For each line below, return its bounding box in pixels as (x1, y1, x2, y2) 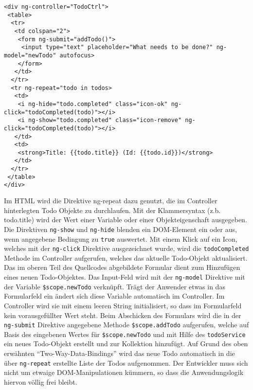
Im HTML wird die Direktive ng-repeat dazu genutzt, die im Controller (4, 195, 217, 206)
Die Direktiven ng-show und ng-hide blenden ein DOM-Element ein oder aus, (4, 224, 237, 234)
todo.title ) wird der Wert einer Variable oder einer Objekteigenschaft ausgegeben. (4, 214, 247, 225)
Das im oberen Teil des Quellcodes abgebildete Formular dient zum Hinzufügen (4, 262, 240, 272)
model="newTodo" (4, 52, 56, 59)
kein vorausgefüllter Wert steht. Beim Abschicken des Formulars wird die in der (4, 310, 241, 320)
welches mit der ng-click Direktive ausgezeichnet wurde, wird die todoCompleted (4, 243, 249, 253)
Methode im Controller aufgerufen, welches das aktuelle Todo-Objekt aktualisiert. (4, 252, 248, 263)
